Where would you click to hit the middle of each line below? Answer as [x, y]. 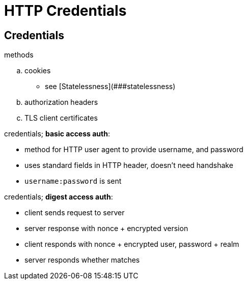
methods [19, 55]
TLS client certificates [61, 118]
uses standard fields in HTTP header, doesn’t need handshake [129, 165]
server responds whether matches [82, 260]
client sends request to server [75, 213]
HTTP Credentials [65, 11]
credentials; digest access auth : [59, 197]
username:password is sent [73, 181]
